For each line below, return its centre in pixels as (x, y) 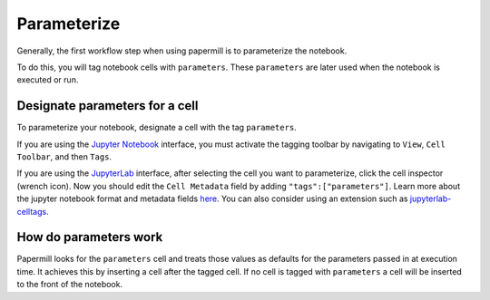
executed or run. (48, 80)
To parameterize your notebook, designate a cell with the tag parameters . (157, 128)
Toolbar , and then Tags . (64, 157)
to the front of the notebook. (69, 285)
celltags (32, 211)
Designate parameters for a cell (108, 106)
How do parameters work (90, 237)
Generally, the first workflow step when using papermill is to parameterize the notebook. (182, 51)
